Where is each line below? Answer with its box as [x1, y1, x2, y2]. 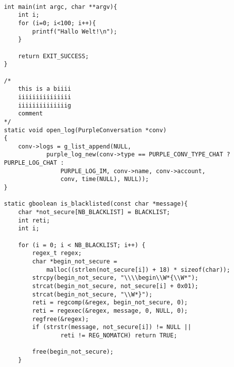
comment [18, 110, 43, 117]
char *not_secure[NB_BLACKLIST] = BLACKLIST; [18, 209, 170, 216]
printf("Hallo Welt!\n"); [32, 28, 117, 35]
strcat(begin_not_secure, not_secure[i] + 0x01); [32, 282, 198, 290]
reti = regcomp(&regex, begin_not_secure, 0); [32, 299, 188, 306]
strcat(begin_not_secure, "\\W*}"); [32, 291, 153, 298]
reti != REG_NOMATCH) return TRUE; [60, 331, 177, 339]
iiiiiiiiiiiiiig [18, 102, 72, 109]
